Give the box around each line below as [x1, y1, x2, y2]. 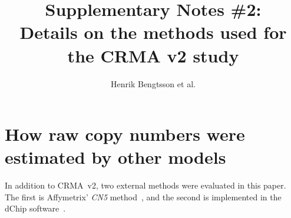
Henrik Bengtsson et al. [111, 77, 196, 90]
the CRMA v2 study [67, 43, 239, 67]
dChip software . [5, 202, 66, 214]
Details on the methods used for [19, 20, 287, 44]
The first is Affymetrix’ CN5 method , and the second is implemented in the [5, 190, 282, 203]
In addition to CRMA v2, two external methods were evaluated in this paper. [5, 179, 286, 191]
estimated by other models [5, 145, 226, 169]
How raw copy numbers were [5, 122, 245, 146]
